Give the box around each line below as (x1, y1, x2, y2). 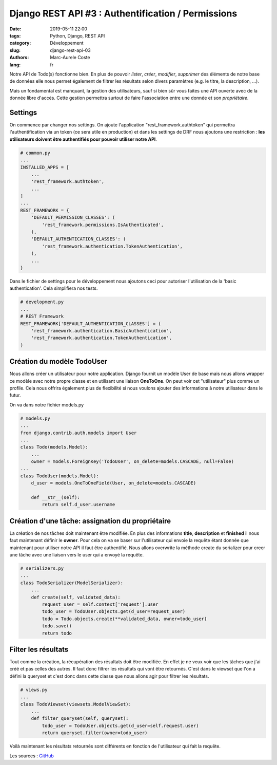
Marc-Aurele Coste (50, 54, 90, 61)
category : (9, 40, 31, 46)
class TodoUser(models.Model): (20, 473, 100, 479)
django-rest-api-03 (50, 47, 91, 53)
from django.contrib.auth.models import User (20, 430, 137, 436)
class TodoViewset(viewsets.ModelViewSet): (20, 701, 132, 707)
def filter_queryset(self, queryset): (31, 716, 129, 721)
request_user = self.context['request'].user (42, 602, 159, 607)
